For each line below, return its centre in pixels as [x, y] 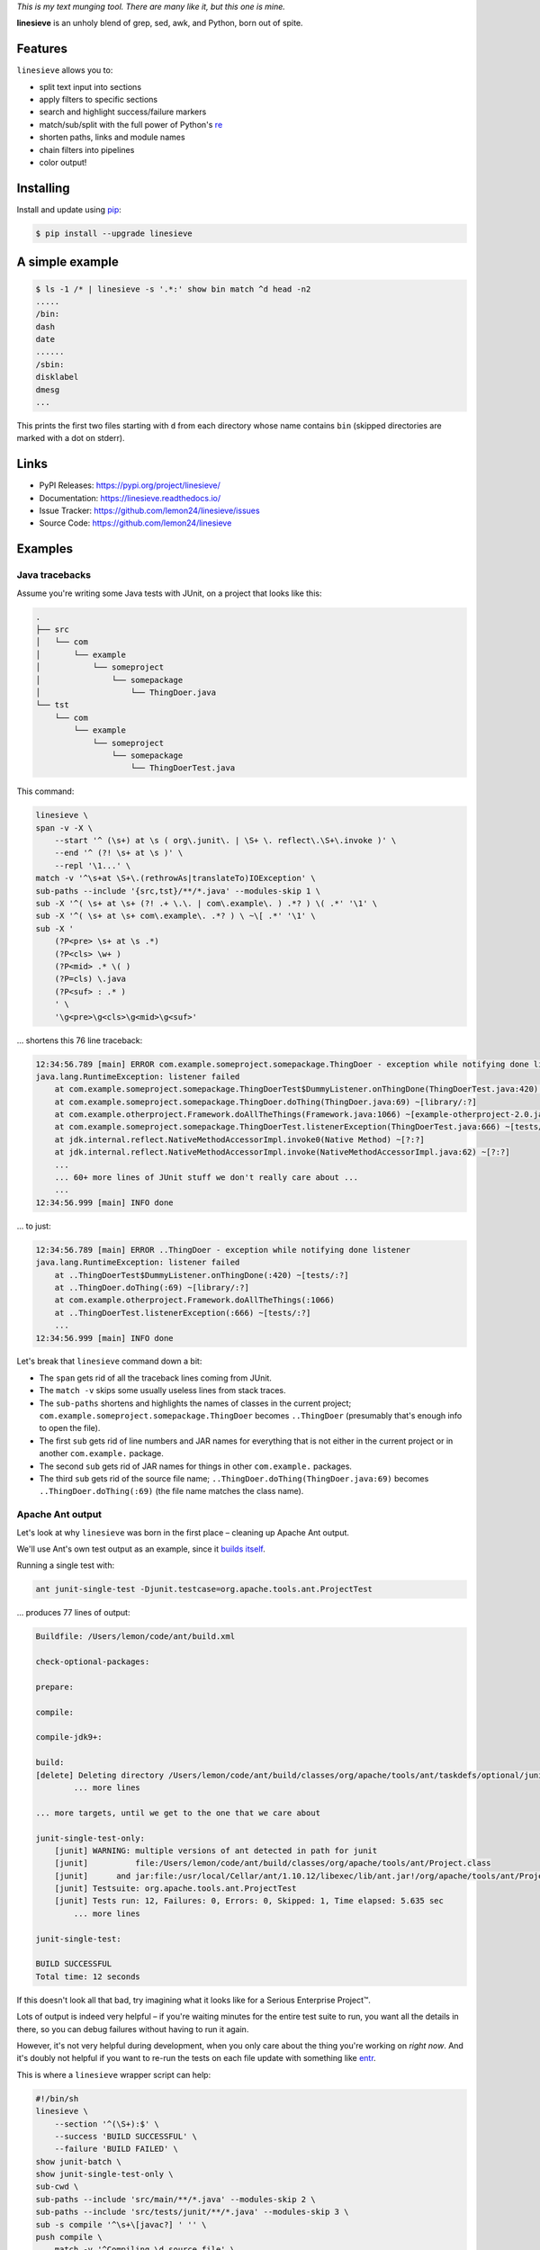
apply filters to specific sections [99, 100]
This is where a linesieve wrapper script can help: [114, 2074]
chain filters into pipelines [87, 149]
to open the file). [70, 1428]
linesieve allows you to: [65, 70]
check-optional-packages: [93, 1662]
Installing [44, 188]
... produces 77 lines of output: [73, 1613]
